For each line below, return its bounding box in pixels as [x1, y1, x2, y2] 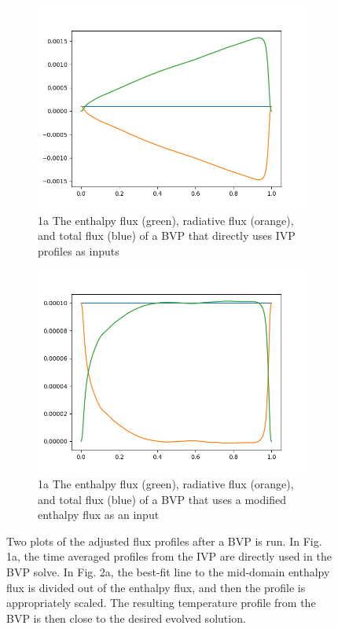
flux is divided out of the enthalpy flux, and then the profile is [6, 579, 306, 595]
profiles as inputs [38, 242, 119, 259]
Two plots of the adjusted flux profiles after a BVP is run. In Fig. [6, 532, 322, 549]
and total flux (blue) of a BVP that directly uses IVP [38, 227, 296, 244]
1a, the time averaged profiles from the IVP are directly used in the [6, 548, 332, 565]
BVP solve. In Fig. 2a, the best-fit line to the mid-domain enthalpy [6, 563, 330, 579]
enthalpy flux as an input [38, 506, 160, 523]
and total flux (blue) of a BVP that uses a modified [38, 491, 286, 507]
